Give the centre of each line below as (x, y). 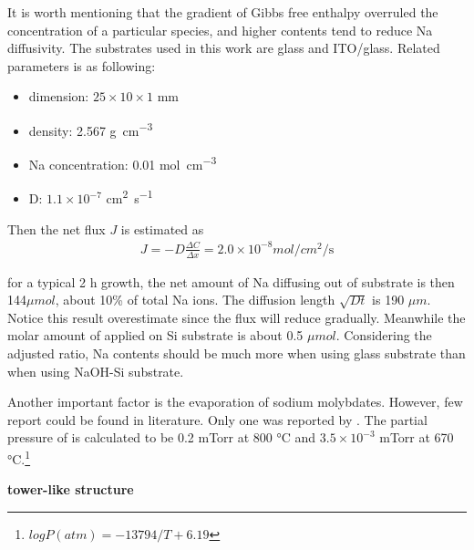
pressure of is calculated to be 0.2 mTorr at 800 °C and (162, 437)
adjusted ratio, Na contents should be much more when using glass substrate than (237, 353)
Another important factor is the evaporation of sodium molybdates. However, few (235, 402)
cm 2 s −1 (129, 197)
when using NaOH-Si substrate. (96, 371)
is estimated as (162, 228)
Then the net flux (57, 228)
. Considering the (384, 335)
